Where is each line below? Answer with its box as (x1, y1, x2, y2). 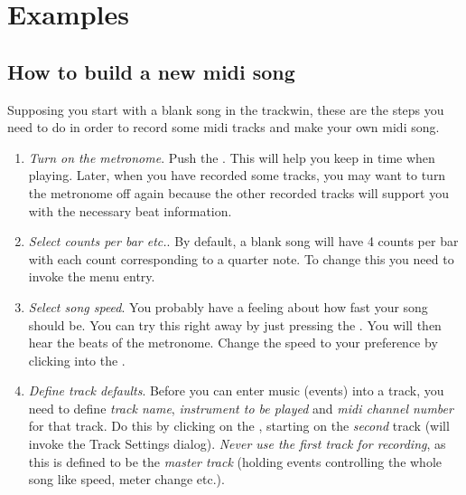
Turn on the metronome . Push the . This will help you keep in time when (28, 148, 435, 167)
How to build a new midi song (7, 57, 295, 85)
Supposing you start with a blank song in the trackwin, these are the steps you (7, 100, 444, 119)
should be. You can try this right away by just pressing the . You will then (28, 315, 442, 334)
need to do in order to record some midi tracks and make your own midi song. (7, 118, 440, 137)
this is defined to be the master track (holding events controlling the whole (28, 452, 443, 471)
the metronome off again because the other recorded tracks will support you (28, 183, 449, 202)
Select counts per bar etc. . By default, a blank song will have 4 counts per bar (28, 232, 459, 251)
